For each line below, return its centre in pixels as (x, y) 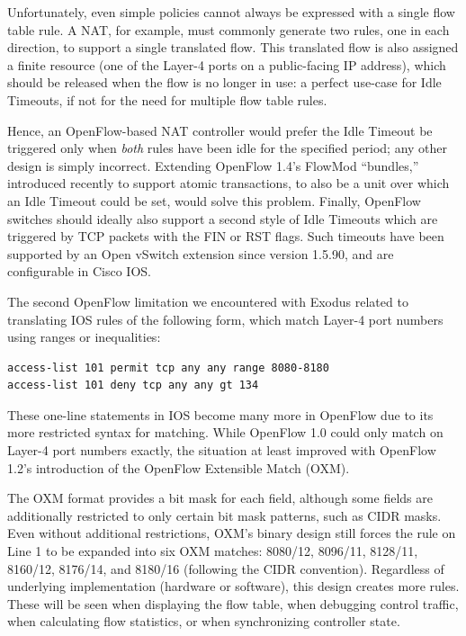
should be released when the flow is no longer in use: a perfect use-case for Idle (224, 82)
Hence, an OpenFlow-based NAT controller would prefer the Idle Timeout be (220, 130)
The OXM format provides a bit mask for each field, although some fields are (220, 498)
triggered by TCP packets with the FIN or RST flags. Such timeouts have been (226, 236)
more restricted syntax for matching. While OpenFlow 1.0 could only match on (225, 432)
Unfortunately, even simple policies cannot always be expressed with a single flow (231, 12)
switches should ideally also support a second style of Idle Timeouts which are (223, 218)
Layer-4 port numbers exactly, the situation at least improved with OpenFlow (222, 450)
